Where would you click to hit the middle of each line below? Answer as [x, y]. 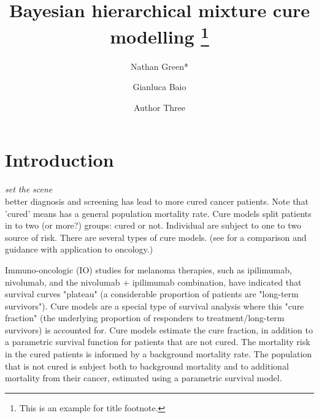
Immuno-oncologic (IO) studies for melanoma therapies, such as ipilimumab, [148, 269]
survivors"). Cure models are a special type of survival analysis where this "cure [155, 306]
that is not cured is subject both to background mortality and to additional [147, 366]
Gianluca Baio [159, 87]
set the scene [29, 189]
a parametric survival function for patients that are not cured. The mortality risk [158, 342]
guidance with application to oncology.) [79, 249]
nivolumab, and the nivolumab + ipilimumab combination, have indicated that [153, 282]
